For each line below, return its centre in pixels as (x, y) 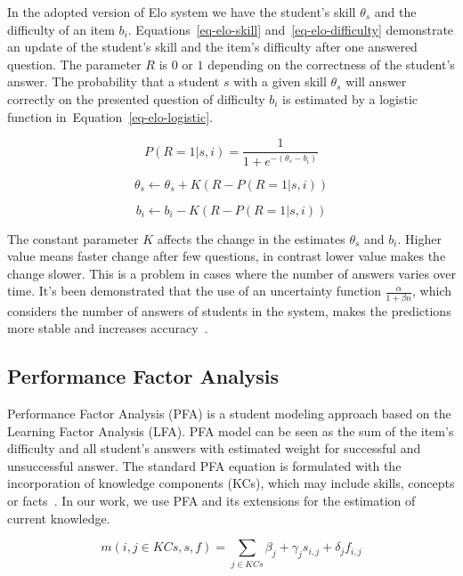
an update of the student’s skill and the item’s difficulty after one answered (212, 47)
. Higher (419, 238)
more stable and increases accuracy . (108, 328)
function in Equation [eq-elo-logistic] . (110, 116)
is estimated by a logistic (350, 98)
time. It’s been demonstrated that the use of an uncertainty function (194, 291)
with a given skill (280, 81)
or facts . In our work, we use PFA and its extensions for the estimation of (211, 501)
